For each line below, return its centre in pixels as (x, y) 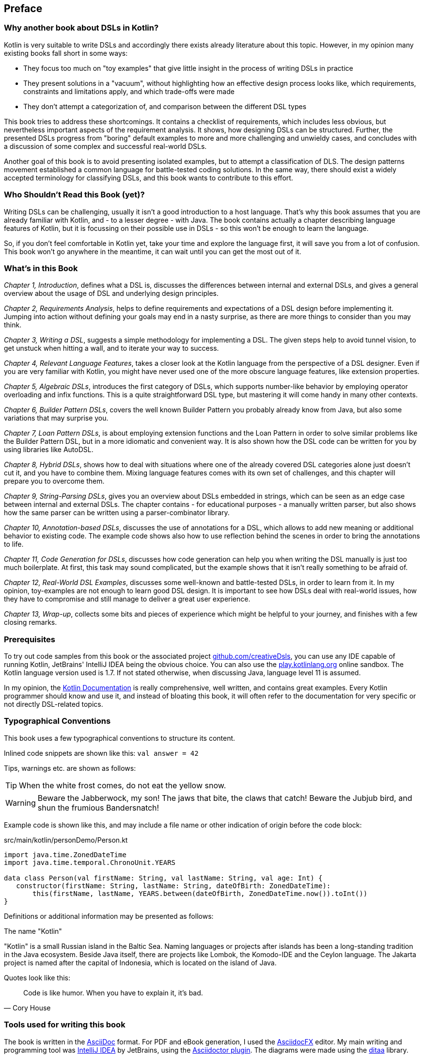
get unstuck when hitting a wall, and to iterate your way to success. (111, 348)
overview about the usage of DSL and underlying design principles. (111, 293)
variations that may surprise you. (56, 418)
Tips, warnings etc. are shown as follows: (70, 768)
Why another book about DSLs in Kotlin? (81, 28)
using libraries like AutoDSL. (49, 450)
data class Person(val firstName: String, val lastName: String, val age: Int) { (163, 878)
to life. (14, 544)
